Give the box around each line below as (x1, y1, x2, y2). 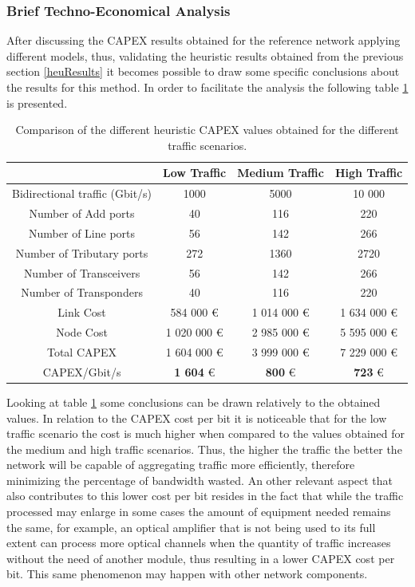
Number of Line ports (29, 224, 136, 241)
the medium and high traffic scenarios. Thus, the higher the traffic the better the (6, 440, 402, 457)
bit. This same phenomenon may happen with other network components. (6, 565, 368, 582)
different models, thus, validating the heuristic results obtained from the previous (6, 47, 404, 64)
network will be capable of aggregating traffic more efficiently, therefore (6, 456, 355, 473)
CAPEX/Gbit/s (42, 363, 121, 380)
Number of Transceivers (23, 264, 140, 281)
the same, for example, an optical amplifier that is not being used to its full (6, 518, 376, 535)
